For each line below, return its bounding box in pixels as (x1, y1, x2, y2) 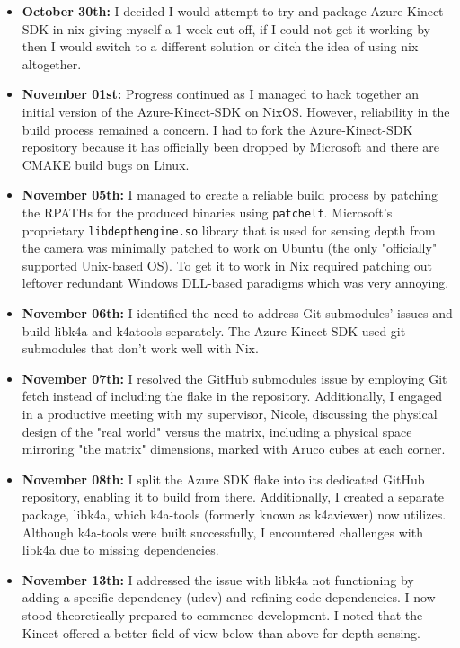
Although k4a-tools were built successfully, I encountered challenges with (22, 522, 423, 541)
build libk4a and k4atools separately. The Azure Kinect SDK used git (22, 321, 406, 340)
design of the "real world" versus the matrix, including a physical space (22, 422, 412, 440)
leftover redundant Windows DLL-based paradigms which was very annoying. (22, 273, 449, 292)
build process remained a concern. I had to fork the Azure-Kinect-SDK (22, 120, 413, 138)
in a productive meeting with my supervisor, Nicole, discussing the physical (22, 404, 438, 422)
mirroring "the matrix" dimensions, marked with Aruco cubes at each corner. (22, 439, 446, 458)
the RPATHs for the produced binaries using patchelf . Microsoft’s (22, 202, 393, 221)
